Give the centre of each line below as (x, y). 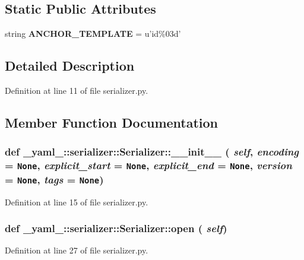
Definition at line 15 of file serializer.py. (77, 202)
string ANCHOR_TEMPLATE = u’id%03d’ (93, 34)
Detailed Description (70, 66)
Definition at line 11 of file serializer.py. (77, 90)
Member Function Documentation (112, 122)
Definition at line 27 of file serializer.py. (77, 250)
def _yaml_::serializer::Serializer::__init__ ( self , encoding (152, 152)
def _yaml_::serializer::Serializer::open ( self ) (116, 228)
